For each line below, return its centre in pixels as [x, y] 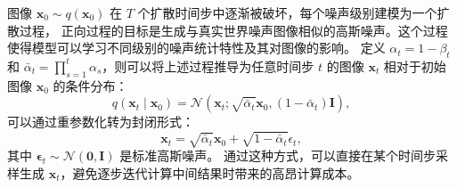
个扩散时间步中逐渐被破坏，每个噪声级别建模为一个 [287, 12]
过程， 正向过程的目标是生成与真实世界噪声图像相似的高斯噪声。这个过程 [233, 30]
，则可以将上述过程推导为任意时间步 [208, 65]
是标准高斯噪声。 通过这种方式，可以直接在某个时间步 [277, 155]
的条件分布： [90, 85]
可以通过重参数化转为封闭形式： [101, 122]
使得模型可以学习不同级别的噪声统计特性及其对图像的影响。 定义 [196, 48]
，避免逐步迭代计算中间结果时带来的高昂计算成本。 [210, 172]
